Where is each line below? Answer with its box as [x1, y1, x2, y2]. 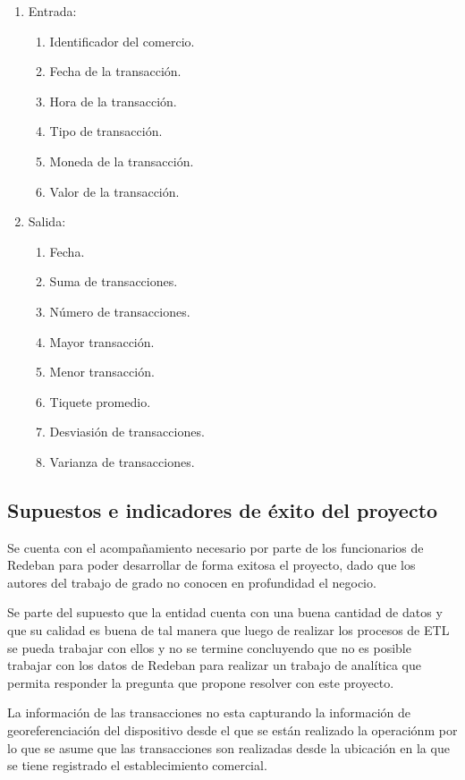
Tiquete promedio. [49, 392, 151, 411]
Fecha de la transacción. [49, 62, 182, 81]
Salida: [28, 212, 66, 231]
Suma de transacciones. [49, 272, 178, 291]
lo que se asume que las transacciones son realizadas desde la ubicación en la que [7, 738, 450, 757]
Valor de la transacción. [49, 182, 180, 200]
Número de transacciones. [49, 301, 190, 320]
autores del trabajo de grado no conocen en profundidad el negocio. [7, 572, 376, 591]
